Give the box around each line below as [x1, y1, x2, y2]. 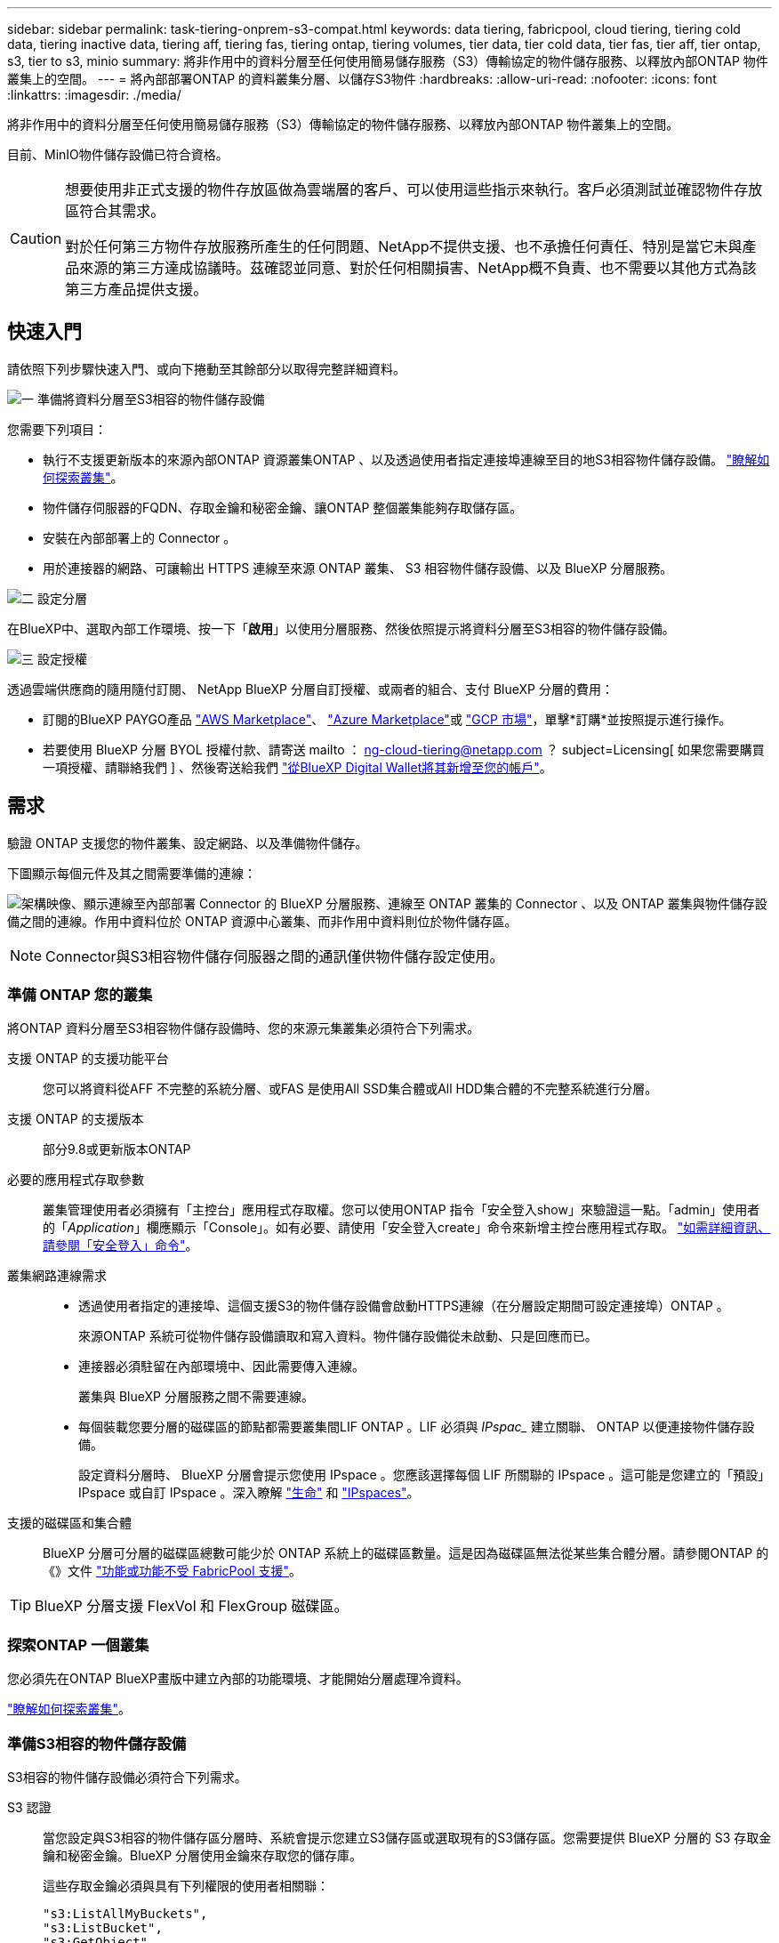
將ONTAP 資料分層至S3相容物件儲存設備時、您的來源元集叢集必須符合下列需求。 [7, 1020, 480, 1036]
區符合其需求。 [65, 202, 165, 220]
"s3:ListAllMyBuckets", [43, 1906, 208, 1921]
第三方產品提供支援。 [65, 280, 208, 298]
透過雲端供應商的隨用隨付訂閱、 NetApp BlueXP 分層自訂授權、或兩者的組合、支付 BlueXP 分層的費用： [7, 681, 614, 697]
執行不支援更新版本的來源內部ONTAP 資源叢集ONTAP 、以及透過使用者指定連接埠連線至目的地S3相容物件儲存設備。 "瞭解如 [43, 451, 770, 467]
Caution [10, 230, 62, 247]
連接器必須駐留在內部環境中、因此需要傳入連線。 [78, 1358, 365, 1375]
